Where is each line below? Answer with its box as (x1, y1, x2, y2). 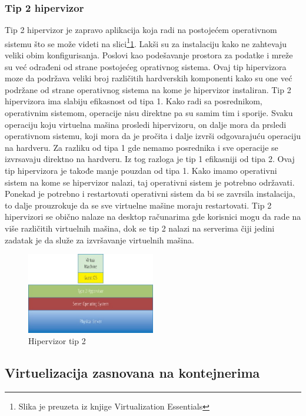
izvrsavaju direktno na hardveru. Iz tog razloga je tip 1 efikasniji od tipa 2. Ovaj (5, 153, 295, 165)
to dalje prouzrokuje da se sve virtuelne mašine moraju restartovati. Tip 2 (5, 199, 272, 211)
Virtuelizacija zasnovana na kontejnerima (5, 364, 260, 382)
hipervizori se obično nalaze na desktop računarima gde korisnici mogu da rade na (5, 210, 301, 223)
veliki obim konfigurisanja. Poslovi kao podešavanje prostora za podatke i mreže (5, 49, 293, 61)
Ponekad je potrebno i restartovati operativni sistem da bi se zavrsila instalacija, (5, 187, 295, 200)
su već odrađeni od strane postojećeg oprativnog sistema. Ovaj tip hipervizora (5, 60, 287, 72)
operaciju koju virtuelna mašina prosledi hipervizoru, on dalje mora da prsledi (5, 118, 287, 130)
